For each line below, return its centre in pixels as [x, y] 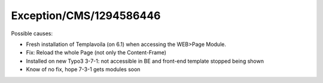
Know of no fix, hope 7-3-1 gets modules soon [83, 69]
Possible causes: [32, 33]
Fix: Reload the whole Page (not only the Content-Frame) [96, 53]
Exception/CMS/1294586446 [86, 16]
